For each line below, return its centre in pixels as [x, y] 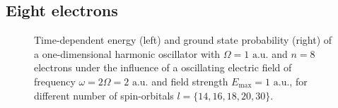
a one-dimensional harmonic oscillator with [127, 53]
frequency [55, 81]
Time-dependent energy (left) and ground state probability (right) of [183, 40]
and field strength [190, 81]
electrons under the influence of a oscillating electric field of [163, 67]
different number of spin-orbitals [104, 95]
